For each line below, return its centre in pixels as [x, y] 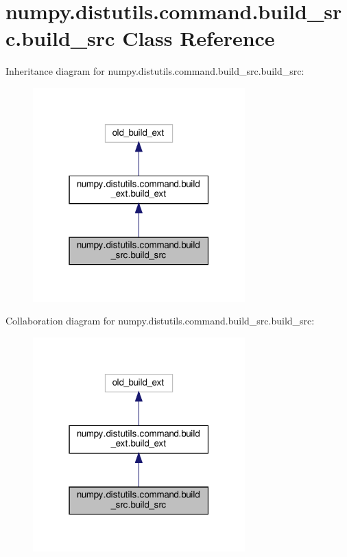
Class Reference [199, 38]
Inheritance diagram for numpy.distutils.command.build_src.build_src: [155, 71]
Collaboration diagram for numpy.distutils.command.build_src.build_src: [160, 321]
